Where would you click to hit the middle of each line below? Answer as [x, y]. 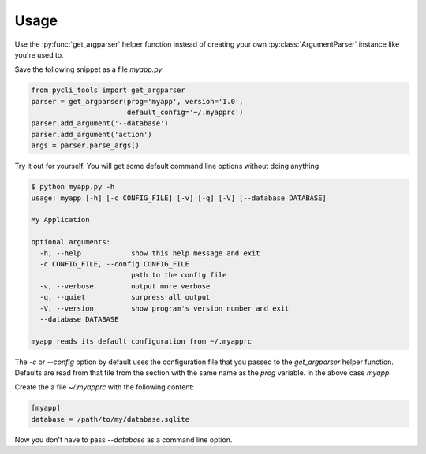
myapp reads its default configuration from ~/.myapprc [142, 341]
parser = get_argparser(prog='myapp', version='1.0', [137, 101]
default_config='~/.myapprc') [185, 113]
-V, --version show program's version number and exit [164, 308]
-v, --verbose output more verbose [125, 286]
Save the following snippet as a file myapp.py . [90, 69]
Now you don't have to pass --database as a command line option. [123, 439]
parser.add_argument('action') [92, 134]
